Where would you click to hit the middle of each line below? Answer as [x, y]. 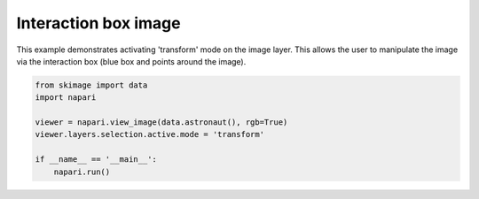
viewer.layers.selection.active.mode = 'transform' [150, 134]
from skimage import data [91, 85]
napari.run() [82, 172]
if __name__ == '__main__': [96, 160]
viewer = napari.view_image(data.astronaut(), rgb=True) [161, 122]
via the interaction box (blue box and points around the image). [131, 61]
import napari [66, 98]
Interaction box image [98, 23]
